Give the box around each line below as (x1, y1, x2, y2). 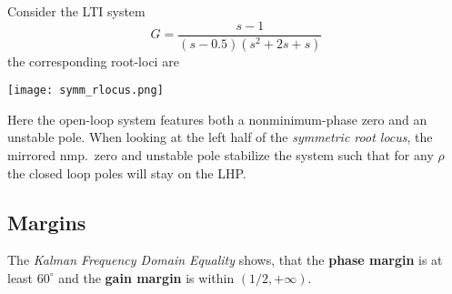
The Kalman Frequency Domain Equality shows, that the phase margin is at (7, 250, 443, 269)
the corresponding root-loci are (7, 51, 179, 70)
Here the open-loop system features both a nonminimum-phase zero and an (7, 109, 427, 128)
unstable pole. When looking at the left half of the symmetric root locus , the (7, 127, 433, 147)
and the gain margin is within (58, 268, 235, 287)
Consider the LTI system (7, 2, 146, 20)
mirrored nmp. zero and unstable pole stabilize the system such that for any (7, 145, 434, 164)
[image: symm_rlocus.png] (7, 84, 164, 97)
